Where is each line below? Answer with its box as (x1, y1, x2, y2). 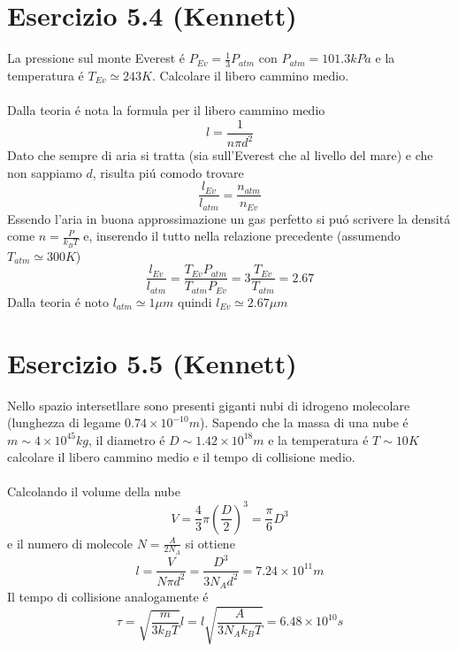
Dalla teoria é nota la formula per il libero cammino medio (7, 101, 325, 119)
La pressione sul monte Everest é (7, 49, 186, 67)
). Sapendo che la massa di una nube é (199, 413, 408, 432)
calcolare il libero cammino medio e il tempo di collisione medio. (7, 448, 355, 466)
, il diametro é (88, 430, 165, 449)
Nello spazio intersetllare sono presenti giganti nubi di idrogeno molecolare (7, 395, 410, 414)
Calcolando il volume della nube (7, 482, 181, 501)
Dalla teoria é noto (7, 292, 109, 311)
